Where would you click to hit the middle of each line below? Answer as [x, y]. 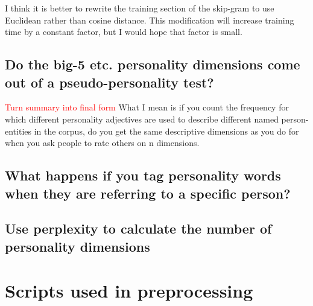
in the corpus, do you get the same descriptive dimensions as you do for [166, 131]
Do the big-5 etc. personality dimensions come [153, 64]
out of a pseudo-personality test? [109, 82]
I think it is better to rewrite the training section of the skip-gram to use [140, 8]
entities [18, 131]
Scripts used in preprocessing [129, 291]
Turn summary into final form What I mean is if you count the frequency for [147, 107]
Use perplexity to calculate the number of [138, 228]
